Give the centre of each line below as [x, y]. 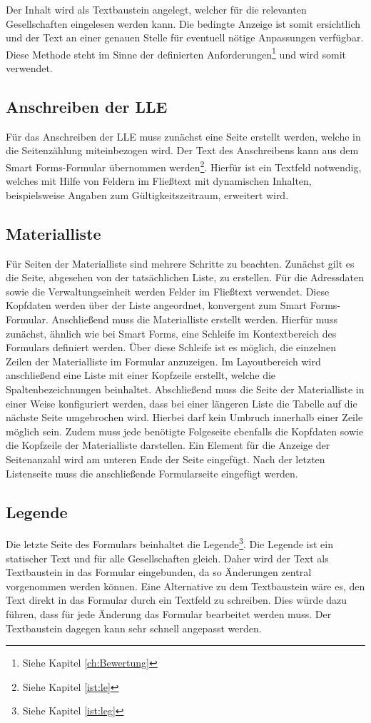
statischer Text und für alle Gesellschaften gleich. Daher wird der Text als [167, 558]
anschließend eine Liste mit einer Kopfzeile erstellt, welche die [141, 375]
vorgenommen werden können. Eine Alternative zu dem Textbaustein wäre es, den [185, 586]
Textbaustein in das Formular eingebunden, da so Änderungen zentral [159, 572]
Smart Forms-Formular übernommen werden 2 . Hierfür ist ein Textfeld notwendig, [184, 166]
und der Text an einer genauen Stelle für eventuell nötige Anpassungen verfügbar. [185, 37]
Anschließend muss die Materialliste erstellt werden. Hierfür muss [194, 319]
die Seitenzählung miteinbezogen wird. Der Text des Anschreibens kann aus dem [182, 150]
